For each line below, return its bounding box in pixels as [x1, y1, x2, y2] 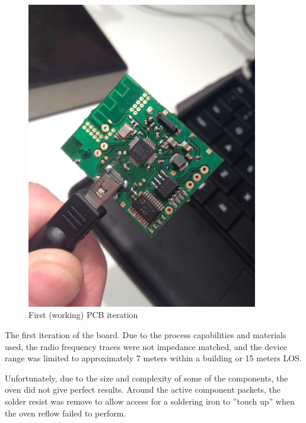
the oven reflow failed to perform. [5, 406, 126, 419]
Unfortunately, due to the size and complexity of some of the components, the [5, 371, 288, 384]
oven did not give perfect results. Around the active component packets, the [5, 383, 281, 396]
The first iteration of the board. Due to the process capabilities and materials [5, 328, 286, 341]
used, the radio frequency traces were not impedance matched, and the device [5, 340, 287, 352]
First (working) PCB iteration [28, 308, 138, 321]
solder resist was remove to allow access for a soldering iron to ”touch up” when [5, 395, 295, 407]
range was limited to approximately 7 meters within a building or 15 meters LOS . [5, 352, 302, 364]
